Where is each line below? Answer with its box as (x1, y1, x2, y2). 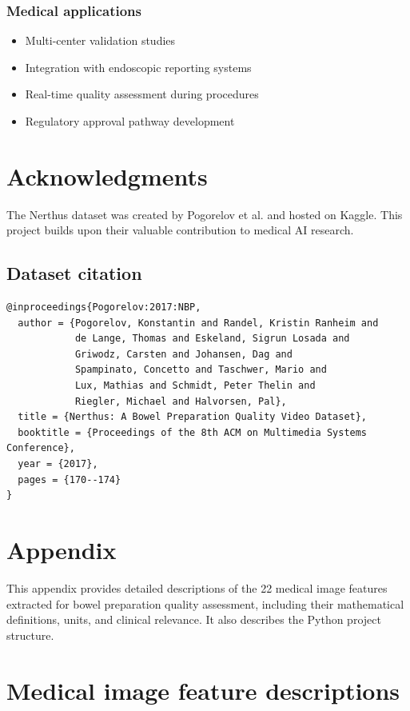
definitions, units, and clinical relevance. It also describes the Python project (6, 611, 381, 628)
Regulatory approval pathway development (25, 113, 235, 129)
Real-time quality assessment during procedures (25, 86, 259, 102)
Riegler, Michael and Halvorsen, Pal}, (74, 395, 287, 407)
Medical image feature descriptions (6, 673, 400, 706)
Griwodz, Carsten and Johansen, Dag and (74, 348, 293, 360)
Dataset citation (6, 261, 142, 286)
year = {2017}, (18, 458, 98, 470)
